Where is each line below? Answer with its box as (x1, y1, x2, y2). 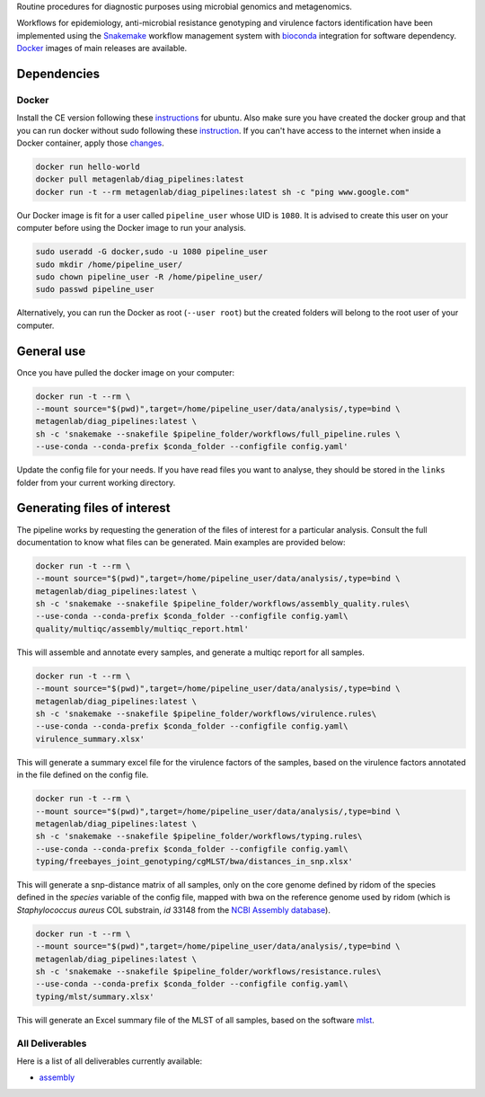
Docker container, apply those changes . (16, 137, 165, 148)
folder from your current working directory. (16, 477, 176, 488)
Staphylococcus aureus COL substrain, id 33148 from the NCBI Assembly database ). (16, 904, 331, 916)
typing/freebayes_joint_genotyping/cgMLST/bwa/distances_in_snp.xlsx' (35, 856, 354, 867)
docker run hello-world (35, 162, 141, 173)
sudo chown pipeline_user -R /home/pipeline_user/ (35, 272, 264, 282)
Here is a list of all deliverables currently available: (16, 1056, 203, 1066)
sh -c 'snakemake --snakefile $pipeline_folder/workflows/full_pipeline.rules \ (35, 429, 401, 439)
